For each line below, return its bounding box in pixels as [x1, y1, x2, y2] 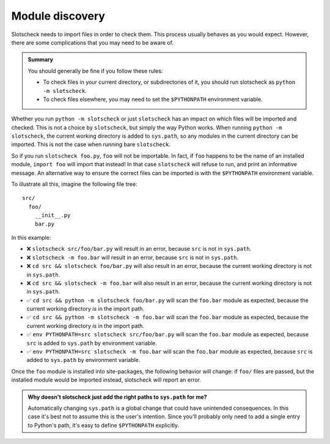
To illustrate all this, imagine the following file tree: [11, 180, 137, 188]
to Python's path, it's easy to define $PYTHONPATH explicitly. [28, 421, 180, 429]
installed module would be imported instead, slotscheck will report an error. [11, 376, 202, 383]
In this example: [11, 234, 51, 241]
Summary [28, 56, 53, 64]
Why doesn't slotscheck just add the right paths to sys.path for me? [28, 393, 207, 401]
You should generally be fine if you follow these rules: [28, 67, 163, 75]
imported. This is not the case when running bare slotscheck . [11, 141, 171, 148]
